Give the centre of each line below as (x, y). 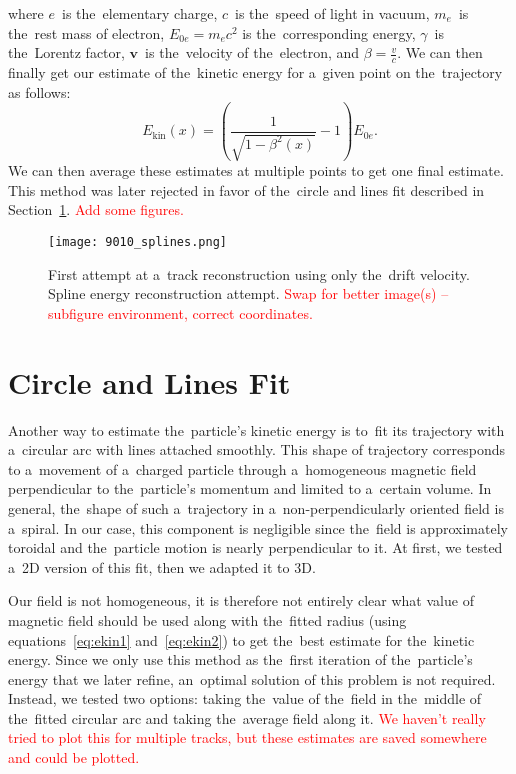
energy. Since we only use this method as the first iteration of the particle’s (240, 659)
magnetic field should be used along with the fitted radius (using (207, 619)
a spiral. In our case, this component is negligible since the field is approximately (258, 527)
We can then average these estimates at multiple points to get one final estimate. (256, 170)
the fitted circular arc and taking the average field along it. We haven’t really (247, 717)
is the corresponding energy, (329, 32)
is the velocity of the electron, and (252, 52)
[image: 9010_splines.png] (137, 242)
